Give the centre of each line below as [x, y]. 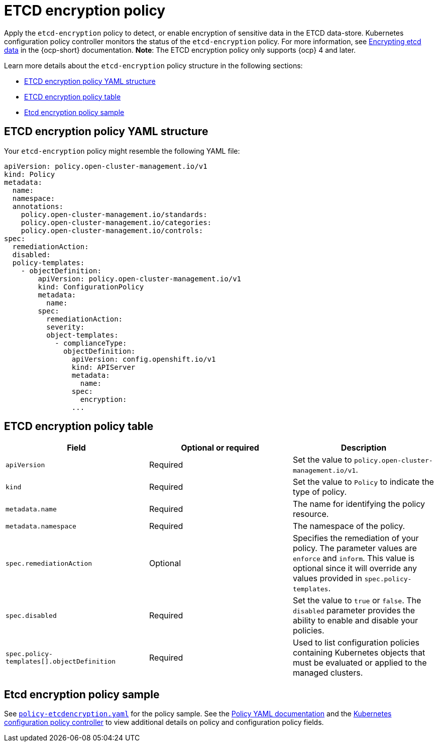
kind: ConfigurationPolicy [91, 287]
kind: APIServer [103, 367]
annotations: [38, 206]
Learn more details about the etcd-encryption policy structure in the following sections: [153, 65]
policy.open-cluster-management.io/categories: [116, 222]
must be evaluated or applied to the [360, 663]
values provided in [327, 578]
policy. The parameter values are [355, 548]
